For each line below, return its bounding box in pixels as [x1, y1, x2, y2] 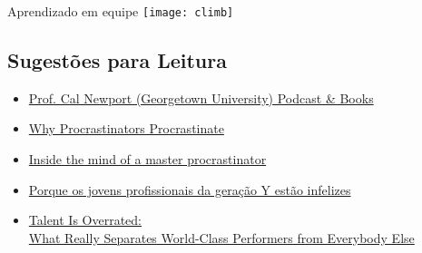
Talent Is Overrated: [28, 210, 142, 229]
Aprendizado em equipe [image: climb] [7, 2, 234, 20]
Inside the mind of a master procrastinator [28, 150, 267, 169]
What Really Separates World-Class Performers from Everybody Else [28, 228, 415, 247]
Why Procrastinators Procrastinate [28, 119, 224, 138]
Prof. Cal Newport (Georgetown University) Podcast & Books [28, 88, 374, 107]
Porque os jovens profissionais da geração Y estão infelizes [28, 180, 351, 199]
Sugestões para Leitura [7, 46, 227, 74]
